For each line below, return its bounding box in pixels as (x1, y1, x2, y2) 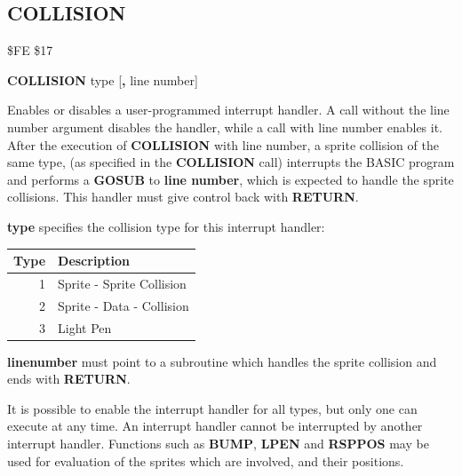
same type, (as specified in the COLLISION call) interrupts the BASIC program (7, 153, 455, 171)
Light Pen (58, 318, 112, 337)
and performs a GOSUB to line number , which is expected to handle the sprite (7, 170, 454, 188)
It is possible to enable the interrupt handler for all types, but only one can (7, 399, 418, 417)
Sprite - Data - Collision (58, 296, 189, 314)
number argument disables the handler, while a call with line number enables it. (7, 117, 443, 136)
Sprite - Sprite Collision (58, 274, 187, 292)
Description (58, 251, 131, 270)
